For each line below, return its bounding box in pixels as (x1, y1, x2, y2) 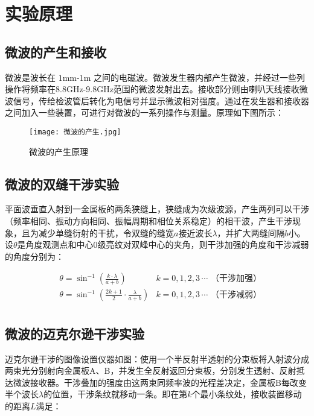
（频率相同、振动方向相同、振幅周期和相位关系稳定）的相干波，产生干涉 (5, 215, 292, 227)
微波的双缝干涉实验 (5, 174, 119, 193)
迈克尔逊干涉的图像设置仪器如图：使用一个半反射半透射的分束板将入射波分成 (5, 352, 309, 365)
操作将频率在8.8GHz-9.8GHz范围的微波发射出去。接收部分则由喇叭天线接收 (5, 83, 300, 95)
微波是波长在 (5, 71, 56, 83)
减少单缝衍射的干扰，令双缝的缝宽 (38, 226, 174, 239)
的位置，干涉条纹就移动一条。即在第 (43, 388, 188, 400)
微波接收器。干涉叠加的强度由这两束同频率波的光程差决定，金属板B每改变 (13, 376, 307, 388)
